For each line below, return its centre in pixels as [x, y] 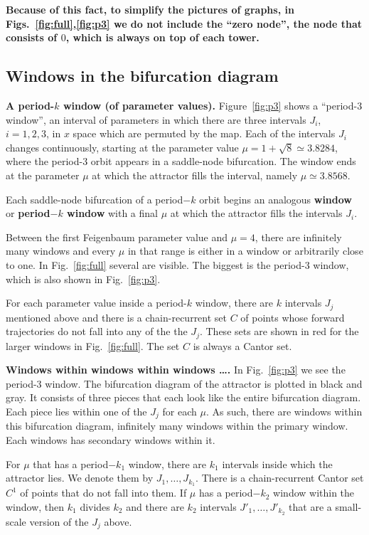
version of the [59, 521]
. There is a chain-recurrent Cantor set [280, 478]
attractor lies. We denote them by [80, 478]
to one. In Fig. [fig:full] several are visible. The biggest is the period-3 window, [177, 264]
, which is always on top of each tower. [162, 37]
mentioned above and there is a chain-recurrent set [117, 317]
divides [95, 506]
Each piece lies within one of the [76, 411]
